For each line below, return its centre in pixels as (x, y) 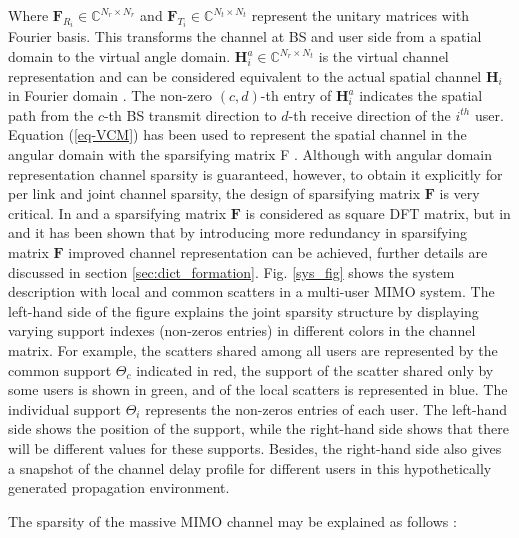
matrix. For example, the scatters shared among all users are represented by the (253, 349)
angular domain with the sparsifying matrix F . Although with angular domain (250, 154)
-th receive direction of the (369, 114)
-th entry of (296, 95)
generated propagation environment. (119, 487)
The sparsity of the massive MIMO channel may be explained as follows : (232, 520)
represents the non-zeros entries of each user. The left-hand (326, 408)
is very (459, 193)
